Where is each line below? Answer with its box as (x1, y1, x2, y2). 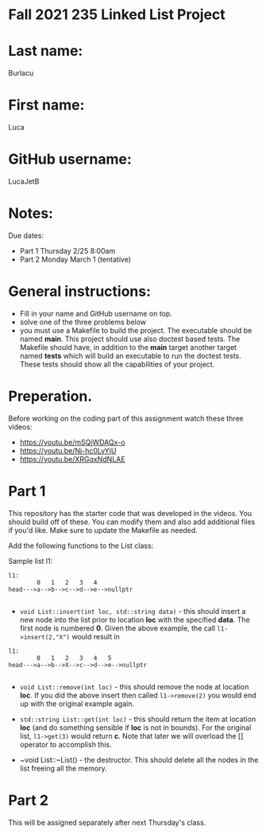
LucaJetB (8, 177, 40, 186)
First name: (8, 96, 85, 115)
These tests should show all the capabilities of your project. (19, 359, 215, 369)
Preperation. (8, 387, 93, 406)
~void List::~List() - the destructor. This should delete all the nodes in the (19, 755, 259, 764)
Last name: (8, 42, 83, 60)
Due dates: (8, 231, 44, 240)
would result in (71, 631, 121, 641)
